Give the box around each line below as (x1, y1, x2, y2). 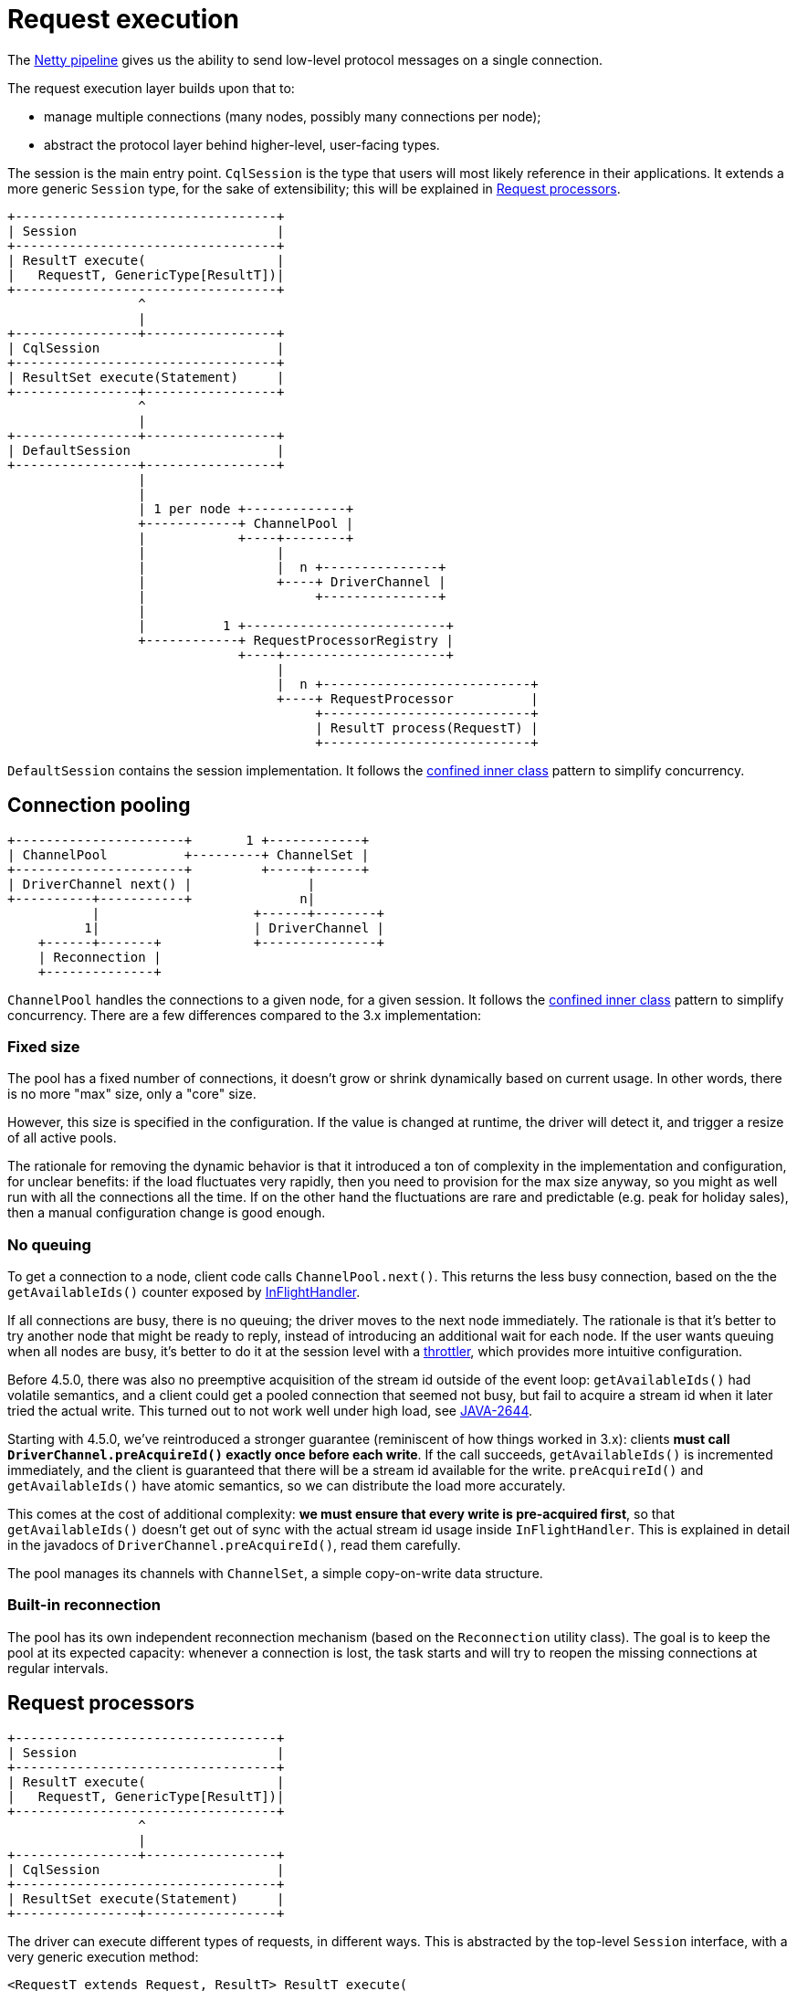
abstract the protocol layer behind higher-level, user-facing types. (44, 136, 440, 153)
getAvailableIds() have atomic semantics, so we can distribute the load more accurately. (7, 1478, 566, 1494)
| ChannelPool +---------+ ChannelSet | (7, 847, 370, 862)
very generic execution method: (7, 1948, 199, 1965)
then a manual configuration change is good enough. (7, 1205, 326, 1221)
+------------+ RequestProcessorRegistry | (138, 632, 454, 648)
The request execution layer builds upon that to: (7, 79, 295, 96)
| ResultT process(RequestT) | (315, 720, 539, 735)
